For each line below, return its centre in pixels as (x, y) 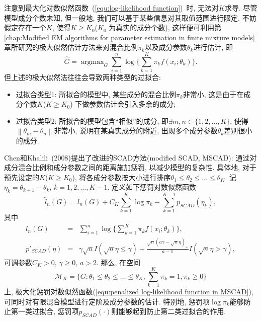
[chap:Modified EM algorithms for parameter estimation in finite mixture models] (129, 37)
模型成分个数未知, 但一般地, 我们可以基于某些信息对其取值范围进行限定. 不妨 (130, 17)
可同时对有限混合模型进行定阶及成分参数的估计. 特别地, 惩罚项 (107, 301)
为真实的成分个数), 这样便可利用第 (165, 27)
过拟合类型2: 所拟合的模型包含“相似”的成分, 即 (92, 121)
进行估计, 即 (213, 47)
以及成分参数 (166, 47)
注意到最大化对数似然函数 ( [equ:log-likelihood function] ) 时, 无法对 (112, 8)
